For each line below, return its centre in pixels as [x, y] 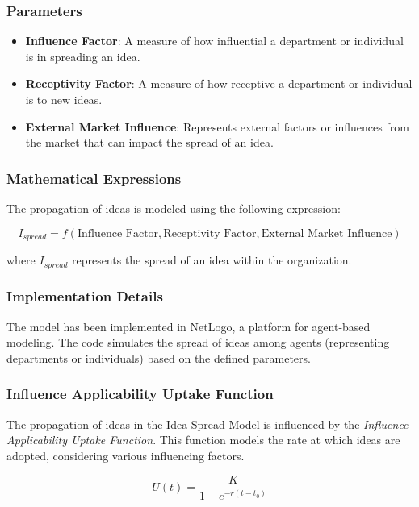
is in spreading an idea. [83, 56]
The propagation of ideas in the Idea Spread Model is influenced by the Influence [207, 424]
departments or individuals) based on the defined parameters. [159, 357]
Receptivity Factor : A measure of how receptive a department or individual [219, 83]
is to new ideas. [64, 99]
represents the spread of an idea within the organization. [212, 260]
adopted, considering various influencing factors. [126, 455]
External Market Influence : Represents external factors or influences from [217, 126]
